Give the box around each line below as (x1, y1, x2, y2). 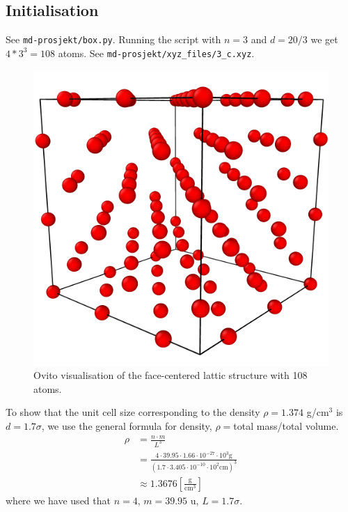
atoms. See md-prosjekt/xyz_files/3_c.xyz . (58, 45, 255, 60)
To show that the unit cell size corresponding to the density (6, 405, 260, 419)
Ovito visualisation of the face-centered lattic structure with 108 (33, 368, 308, 382)
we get (310, 32, 338, 47)
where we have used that (6, 492, 111, 507)
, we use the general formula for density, (41, 418, 212, 433)
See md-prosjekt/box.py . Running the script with (6, 32, 221, 47)
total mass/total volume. (233, 418, 339, 433)
